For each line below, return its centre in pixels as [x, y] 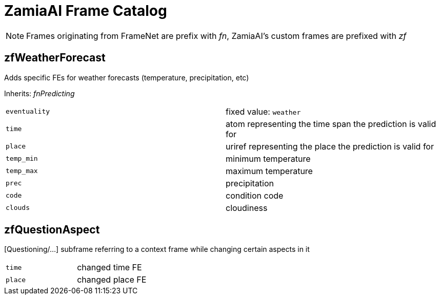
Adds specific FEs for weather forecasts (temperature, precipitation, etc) [127, 77]
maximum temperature [269, 171]
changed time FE [109, 268]
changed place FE [112, 280]
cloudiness [247, 208]
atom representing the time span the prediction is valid [331, 124]
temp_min [22, 159]
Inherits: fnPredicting [39, 93]
